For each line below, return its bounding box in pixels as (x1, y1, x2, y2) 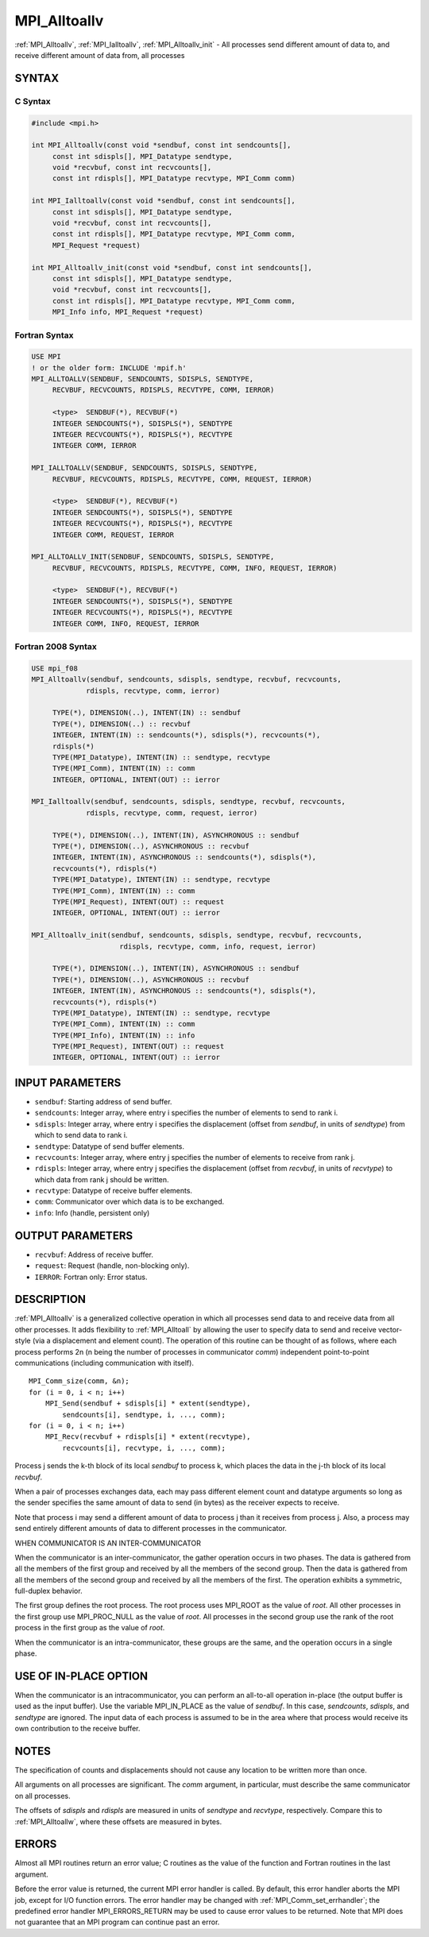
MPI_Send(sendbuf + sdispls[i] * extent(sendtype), (44, 1399, 251, 1408)
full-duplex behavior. (14, 1586, 83, 1596)
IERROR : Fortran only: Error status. (34, 1272, 148, 1282)
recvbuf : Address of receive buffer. (34, 1250, 154, 1259)
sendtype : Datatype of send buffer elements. (34, 1141, 185, 1151)
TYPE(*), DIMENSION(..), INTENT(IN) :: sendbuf (52, 708, 242, 717)
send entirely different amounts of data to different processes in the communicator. (14, 1524, 288, 1533)
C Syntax (14, 95, 51, 106)
